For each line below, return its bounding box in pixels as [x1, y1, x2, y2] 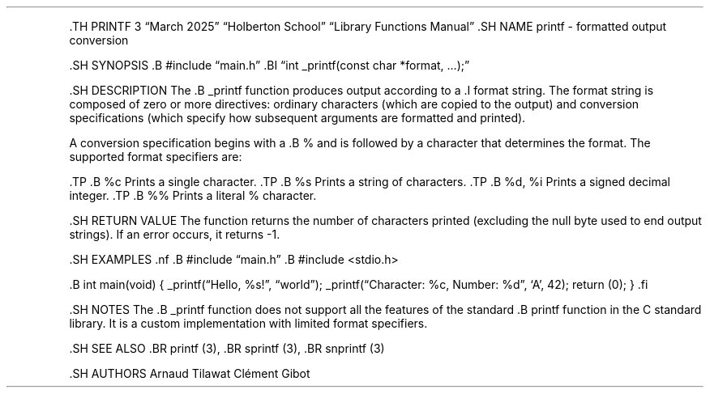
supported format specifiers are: [69, 150, 242, 163]
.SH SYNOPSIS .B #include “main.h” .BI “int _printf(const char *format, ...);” [69, 58, 470, 72]
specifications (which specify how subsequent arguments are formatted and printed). [69, 111, 526, 125]
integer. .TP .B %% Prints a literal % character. [69, 189, 317, 202]
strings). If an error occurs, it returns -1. [69, 227, 280, 241]
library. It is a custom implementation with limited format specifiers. [69, 316, 428, 330]
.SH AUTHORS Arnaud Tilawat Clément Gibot [69, 366, 310, 380]
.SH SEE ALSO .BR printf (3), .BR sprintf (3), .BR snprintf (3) [69, 341, 385, 355]
